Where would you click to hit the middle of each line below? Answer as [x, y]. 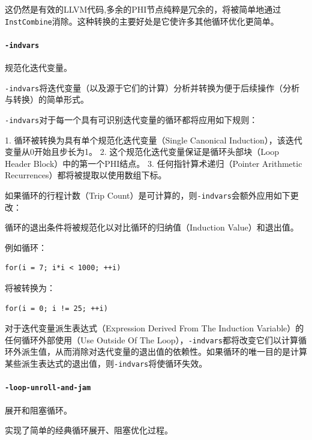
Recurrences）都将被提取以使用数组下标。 [86, 175]
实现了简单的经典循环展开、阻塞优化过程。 [89, 430]
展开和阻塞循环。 [38, 410]
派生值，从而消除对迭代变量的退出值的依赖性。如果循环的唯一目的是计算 [164, 351]
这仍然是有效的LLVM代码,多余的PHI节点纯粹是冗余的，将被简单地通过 [143, 9]
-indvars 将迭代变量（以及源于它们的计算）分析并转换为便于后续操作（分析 [152, 87]
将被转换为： [30, 288]
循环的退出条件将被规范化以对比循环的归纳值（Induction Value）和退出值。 [152, 227]
